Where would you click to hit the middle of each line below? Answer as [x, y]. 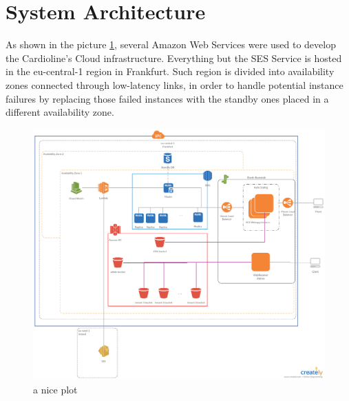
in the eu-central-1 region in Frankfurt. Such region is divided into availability [170, 71]
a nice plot [55, 390]
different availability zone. [60, 112]
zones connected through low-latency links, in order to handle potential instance [174, 84]
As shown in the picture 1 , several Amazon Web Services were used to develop [171, 44]
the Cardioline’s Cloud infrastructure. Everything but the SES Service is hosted [174, 58]
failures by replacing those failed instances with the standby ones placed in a [167, 98]
